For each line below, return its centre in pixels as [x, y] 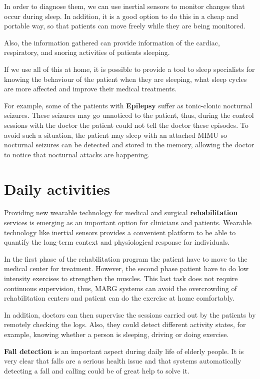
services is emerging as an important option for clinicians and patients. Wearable [128, 222]
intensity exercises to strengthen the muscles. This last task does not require [121, 278]
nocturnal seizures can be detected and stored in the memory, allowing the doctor [129, 145]
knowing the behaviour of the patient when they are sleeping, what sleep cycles [125, 79]
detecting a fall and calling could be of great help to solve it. [97, 370]
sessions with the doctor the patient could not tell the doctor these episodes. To [126, 125]
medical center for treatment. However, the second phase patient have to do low [126, 268]
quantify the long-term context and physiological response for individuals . [117, 242]
